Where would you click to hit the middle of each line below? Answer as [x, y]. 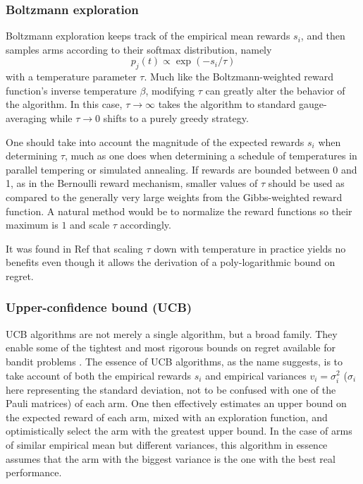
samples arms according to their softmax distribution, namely [139, 49]
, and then [323, 36]
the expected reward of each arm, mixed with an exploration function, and [167, 417]
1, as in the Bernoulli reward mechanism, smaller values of [132, 183]
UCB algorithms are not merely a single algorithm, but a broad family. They [172, 333]
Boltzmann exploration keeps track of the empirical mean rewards [148, 36]
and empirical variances [256, 375]
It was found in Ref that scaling [74, 248]
